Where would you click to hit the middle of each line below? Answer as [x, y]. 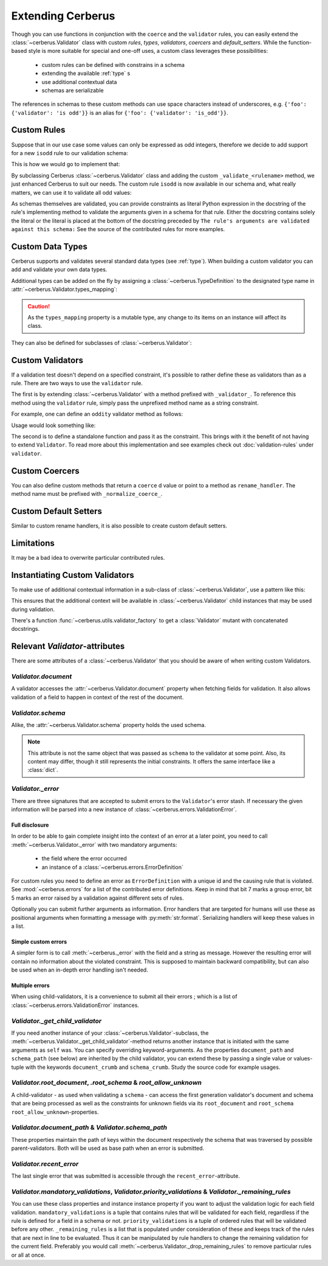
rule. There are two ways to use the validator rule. [77, 383]
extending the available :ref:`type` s [86, 74]
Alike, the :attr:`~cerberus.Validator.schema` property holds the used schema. [109, 725]
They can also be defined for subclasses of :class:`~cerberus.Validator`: [101, 343]
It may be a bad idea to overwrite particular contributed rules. [88, 557]
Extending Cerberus [63, 16]
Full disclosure [30, 825]
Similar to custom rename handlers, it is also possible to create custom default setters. [119, 526]
